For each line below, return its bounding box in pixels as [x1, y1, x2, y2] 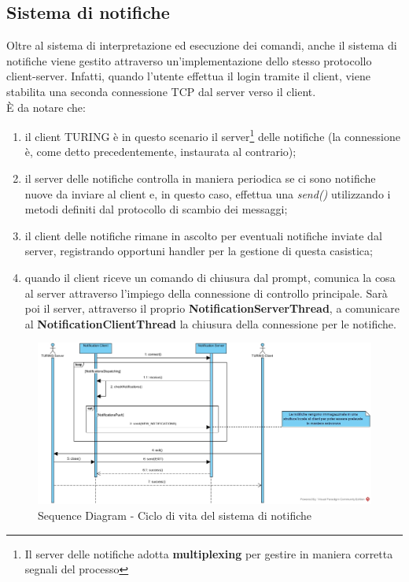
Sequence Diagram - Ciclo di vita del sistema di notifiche [38, 506, 312, 523]
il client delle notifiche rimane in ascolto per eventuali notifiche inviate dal [24, 227, 382, 243]
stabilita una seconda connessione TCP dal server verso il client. [6, 83, 316, 99]
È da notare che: [6, 98, 86, 115]
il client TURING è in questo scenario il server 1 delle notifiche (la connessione [24, 126, 400, 144]
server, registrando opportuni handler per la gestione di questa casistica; [24, 243, 373, 259]
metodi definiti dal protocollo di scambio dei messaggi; [24, 201, 288, 217]
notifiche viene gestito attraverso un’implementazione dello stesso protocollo [6, 52, 372, 69]
